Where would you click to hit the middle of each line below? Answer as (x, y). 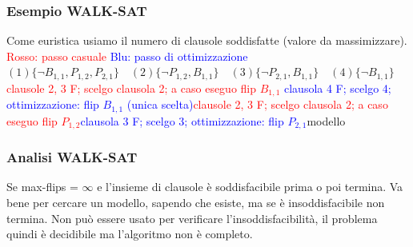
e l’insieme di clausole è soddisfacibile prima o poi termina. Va (250, 187)
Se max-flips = (42, 187)
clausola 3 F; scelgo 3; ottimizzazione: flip (182, 120)
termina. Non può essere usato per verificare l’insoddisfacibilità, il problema (192, 218)
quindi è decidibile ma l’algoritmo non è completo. (130, 234)
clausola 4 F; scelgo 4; (337, 88)
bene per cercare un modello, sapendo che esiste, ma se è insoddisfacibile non (196, 203)
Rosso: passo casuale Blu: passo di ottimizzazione (127, 56)
